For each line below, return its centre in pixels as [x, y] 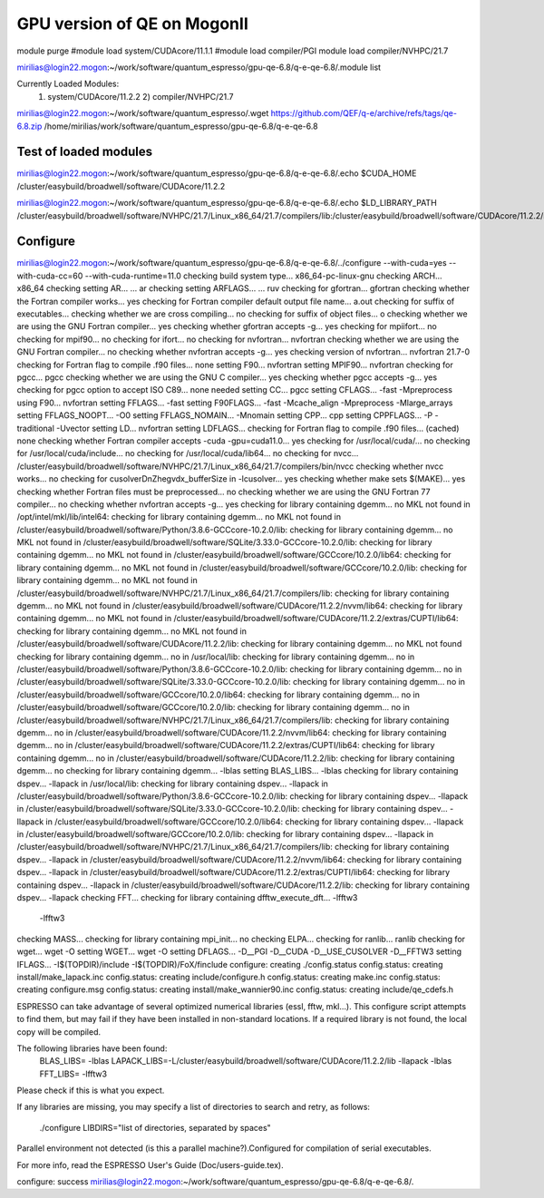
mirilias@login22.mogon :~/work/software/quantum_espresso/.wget [143, 113]
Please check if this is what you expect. [91, 1091]
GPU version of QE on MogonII [132, 24]
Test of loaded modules [85, 152]
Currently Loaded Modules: [68, 84]
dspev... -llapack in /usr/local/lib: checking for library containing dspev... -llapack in [172, 784]
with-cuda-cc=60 [50, 276]
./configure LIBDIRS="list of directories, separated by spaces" [155, 1127]
